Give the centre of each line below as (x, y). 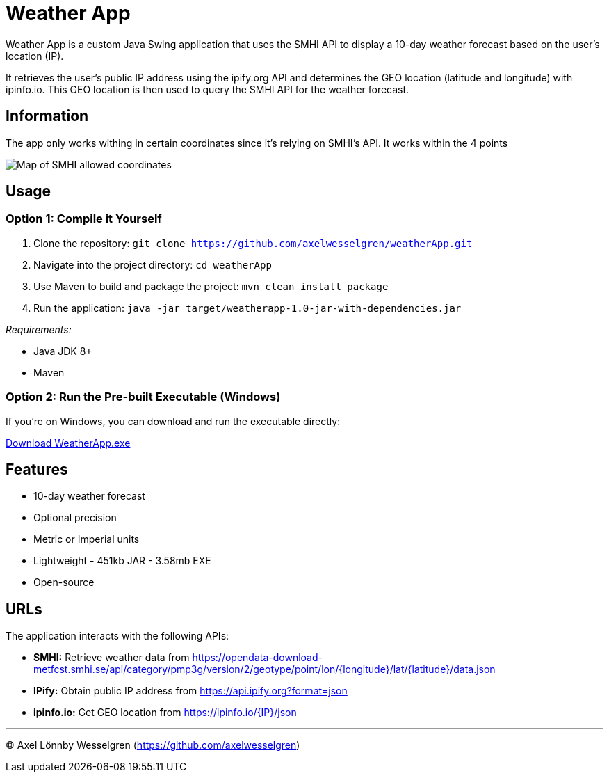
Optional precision (75, 518)
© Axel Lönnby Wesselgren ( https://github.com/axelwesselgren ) (153, 745)
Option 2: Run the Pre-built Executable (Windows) (143, 397)
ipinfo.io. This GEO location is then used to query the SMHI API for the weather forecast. (208, 89)
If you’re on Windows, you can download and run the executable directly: (173, 421)
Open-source (64, 582)
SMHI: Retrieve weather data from (112, 658)
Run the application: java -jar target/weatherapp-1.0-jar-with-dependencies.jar (247, 308)
